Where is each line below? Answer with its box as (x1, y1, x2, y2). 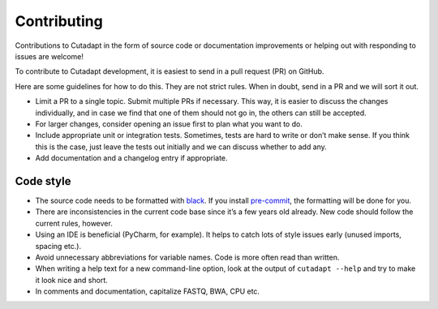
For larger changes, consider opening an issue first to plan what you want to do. (35, 118, 303, 129)
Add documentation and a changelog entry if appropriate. (35, 153, 228, 163)
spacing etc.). (35, 241, 81, 251)
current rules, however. (35, 218, 113, 228)
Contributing (15, 12, 103, 30)
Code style (15, 174, 71, 188)
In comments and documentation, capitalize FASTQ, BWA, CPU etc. (35, 286, 260, 296)
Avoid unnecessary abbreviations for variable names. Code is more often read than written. (35, 252, 340, 262)
